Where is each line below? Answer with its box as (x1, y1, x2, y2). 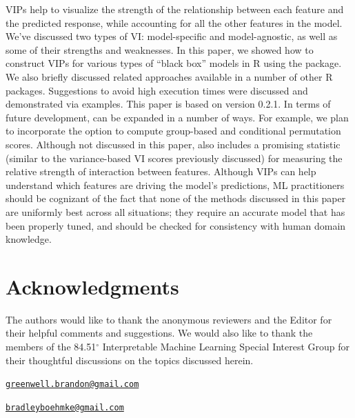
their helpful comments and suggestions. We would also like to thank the (6, 326, 313, 340)
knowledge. (6, 232, 52, 246)
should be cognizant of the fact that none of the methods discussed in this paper (6, 191, 346, 206)
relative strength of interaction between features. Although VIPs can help (6, 164, 316, 179)
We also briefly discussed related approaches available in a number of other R (6, 69, 333, 83)
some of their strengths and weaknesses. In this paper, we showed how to (6, 42, 314, 57)
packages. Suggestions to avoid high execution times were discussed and (6, 83, 308, 97)
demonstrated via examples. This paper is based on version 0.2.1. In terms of (6, 97, 331, 111)
